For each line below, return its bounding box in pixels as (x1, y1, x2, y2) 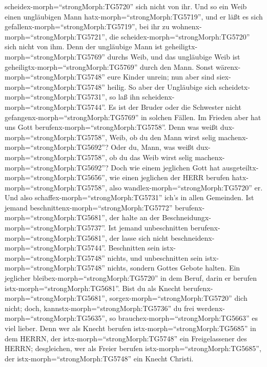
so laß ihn (109, 91, 140, 102)
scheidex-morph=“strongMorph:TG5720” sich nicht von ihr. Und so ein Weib (5, 1, 247, 11)
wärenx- (215, 61, 241, 72)
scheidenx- (142, 91, 175, 102)
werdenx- (196, 302, 225, 313)
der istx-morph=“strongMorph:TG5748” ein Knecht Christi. (5, 353, 194, 363)
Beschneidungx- (162, 212, 211, 223)
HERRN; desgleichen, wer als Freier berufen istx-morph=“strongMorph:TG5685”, (5, 343, 261, 354)
